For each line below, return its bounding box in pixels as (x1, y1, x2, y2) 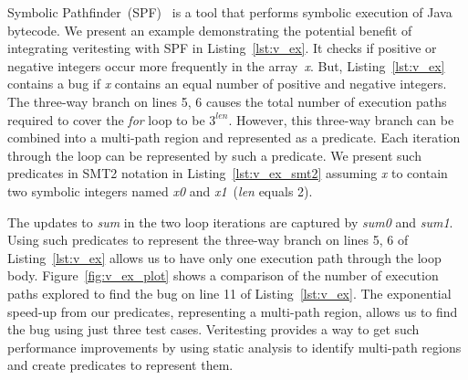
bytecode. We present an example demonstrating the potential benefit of (7, 20, 412, 39)
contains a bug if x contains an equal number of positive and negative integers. (7, 74, 447, 93)
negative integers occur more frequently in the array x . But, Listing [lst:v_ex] (7, 56, 445, 75)
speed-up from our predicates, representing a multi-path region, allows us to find (7, 301, 458, 321)
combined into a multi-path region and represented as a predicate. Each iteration (7, 128, 461, 147)
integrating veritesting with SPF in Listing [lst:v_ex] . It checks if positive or (7, 38, 437, 58)
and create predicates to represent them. (7, 355, 234, 375)
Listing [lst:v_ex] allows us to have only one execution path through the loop (7, 248, 442, 267)
